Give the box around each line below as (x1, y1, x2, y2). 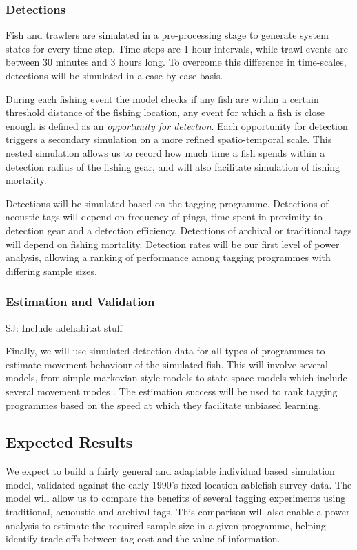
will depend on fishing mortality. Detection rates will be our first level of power (6, 236, 340, 251)
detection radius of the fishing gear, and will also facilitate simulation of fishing (6, 159, 340, 173)
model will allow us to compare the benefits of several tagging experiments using (6, 491, 346, 505)
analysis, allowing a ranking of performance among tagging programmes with (6, 250, 331, 265)
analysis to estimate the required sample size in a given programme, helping (6, 518, 326, 532)
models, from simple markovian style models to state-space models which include (6, 370, 347, 385)
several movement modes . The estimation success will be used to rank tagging (6, 383, 338, 398)
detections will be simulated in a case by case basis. (6, 68, 223, 82)
